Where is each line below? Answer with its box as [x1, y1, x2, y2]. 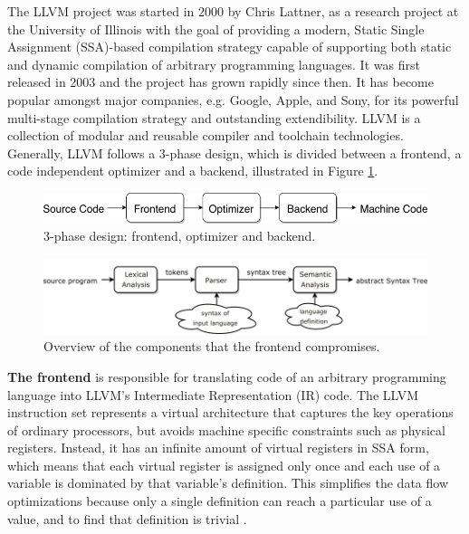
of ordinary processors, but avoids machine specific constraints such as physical [7, 420, 445, 439]
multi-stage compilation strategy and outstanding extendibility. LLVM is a [7, 108, 421, 127]
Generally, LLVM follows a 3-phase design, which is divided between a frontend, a [7, 143, 462, 162]
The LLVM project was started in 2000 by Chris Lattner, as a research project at [7, 2, 459, 20]
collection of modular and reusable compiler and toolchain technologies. [7, 126, 404, 145]
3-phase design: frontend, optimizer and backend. [43, 226, 316, 245]
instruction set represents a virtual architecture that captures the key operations [7, 403, 454, 422]
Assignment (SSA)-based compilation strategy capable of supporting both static [7, 37, 452, 56]
